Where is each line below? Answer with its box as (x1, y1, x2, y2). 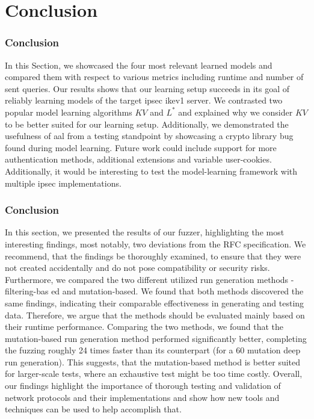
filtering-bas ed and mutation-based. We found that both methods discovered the (5, 285, 304, 297)
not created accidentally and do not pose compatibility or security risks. (5, 261, 270, 274)
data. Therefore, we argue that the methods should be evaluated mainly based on (5, 308, 305, 321)
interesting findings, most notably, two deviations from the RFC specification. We (5, 237, 306, 250)
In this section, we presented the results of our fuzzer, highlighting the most (5, 226, 285, 238)
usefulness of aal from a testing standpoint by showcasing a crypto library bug (5, 129, 294, 142)
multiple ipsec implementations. (5, 176, 122, 189)
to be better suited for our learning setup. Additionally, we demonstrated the (5, 117, 289, 130)
